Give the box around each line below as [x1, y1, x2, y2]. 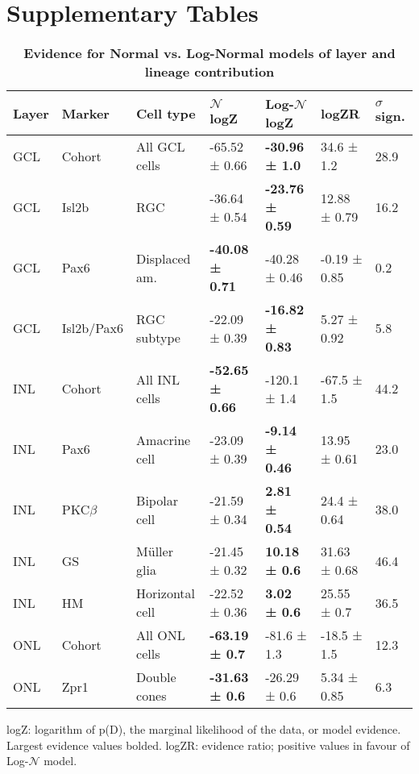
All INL [136, 369, 180, 389]
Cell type [136, 103, 196, 123]
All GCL [136, 137, 185, 156]
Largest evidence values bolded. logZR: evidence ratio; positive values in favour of [6, 736, 410, 753]
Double [136, 668, 176, 687]
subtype [136, 327, 180, 347]
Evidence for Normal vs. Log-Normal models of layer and [23, 44, 396, 63]
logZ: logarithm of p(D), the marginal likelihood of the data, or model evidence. [6, 721, 401, 738]
